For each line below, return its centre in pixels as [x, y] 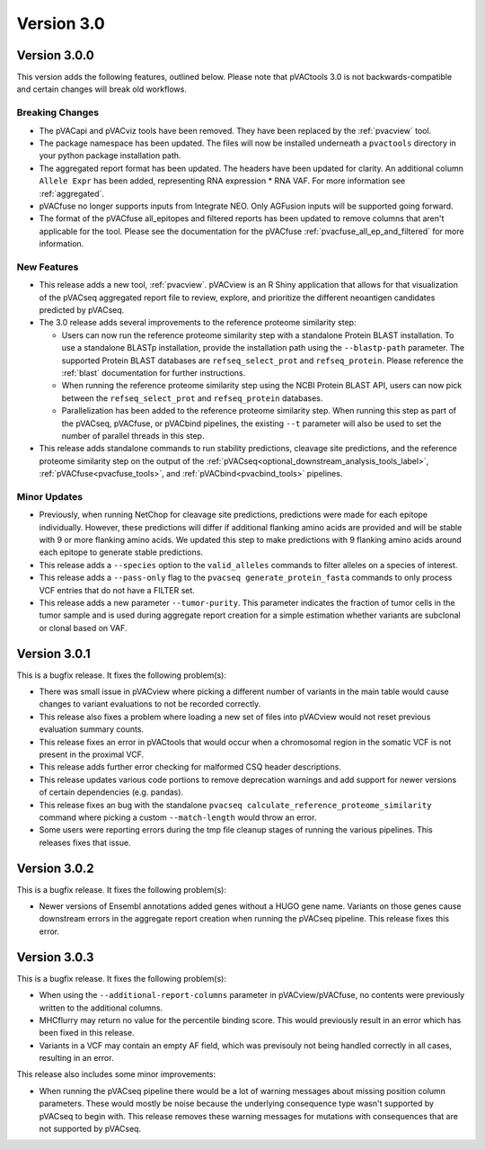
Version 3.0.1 [54, 653]
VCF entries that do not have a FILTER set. [117, 590]
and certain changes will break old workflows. [102, 89]
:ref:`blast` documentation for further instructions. [154, 372]
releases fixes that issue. [85, 842]
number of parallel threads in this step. [133, 435]
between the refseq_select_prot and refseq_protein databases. [192, 398]
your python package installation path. [110, 156]
